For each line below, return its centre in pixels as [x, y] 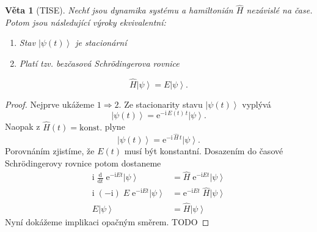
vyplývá [257, 104]
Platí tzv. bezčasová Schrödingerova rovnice [99, 63]
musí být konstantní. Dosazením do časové [204, 150]
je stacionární [101, 43]
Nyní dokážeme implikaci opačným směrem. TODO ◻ [107, 221]
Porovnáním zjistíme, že [50, 150]
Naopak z [23, 126]
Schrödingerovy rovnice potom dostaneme [83, 163]
